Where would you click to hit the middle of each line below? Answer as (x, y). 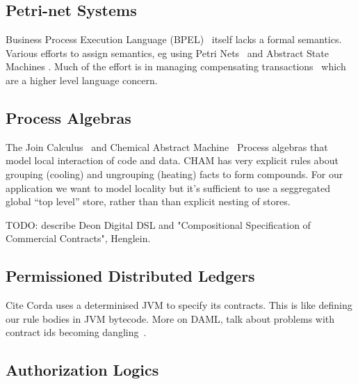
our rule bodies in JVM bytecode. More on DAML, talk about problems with (170, 318)
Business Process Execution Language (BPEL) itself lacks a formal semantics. (174, 39)
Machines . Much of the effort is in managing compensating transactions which (176, 66)
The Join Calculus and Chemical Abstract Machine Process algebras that (167, 146)
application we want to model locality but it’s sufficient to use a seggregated (168, 187)
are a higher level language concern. (82, 80)
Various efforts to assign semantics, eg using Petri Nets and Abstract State (167, 53)
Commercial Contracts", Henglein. (78, 238)
